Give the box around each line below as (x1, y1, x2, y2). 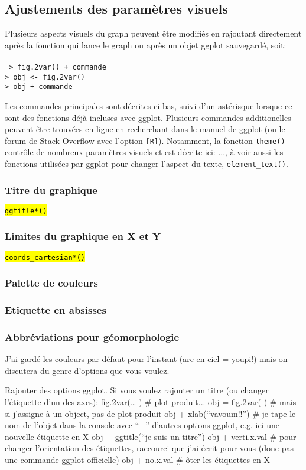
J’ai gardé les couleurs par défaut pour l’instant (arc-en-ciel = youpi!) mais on (5, 353, 288, 365)
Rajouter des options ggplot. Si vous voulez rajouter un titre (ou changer (5, 384, 269, 396)
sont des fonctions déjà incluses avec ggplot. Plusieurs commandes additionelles (5, 111, 291, 123)
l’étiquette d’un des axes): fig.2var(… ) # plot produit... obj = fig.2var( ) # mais (5, 396, 297, 408)
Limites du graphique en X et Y (5, 229, 161, 244)
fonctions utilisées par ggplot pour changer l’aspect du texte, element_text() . (5, 157, 288, 169)
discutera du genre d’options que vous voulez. (5, 364, 170, 376)
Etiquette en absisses (5, 303, 106, 317)
